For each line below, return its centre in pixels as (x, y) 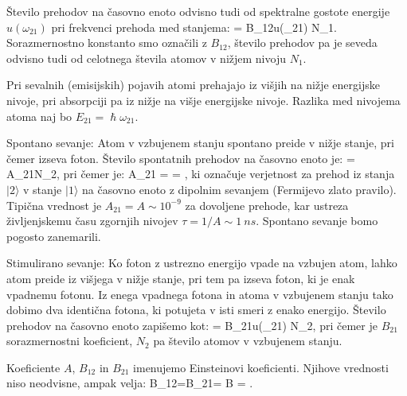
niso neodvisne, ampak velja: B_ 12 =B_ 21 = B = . (130, 383)
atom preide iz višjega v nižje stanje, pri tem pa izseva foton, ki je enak (181, 278)
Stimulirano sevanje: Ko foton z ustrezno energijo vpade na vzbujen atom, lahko (202, 263)
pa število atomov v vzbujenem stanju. (248, 341)
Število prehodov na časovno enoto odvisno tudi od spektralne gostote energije (198, 11)
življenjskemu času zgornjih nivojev (92, 221)
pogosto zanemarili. (54, 236)
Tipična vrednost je (54, 205)
